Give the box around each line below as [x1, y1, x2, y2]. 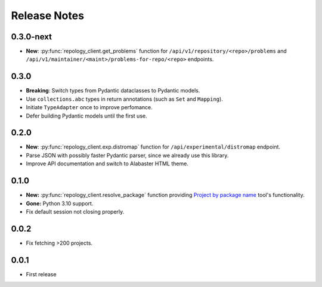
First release [26, 270, 57, 277]
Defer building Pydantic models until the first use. [26, 112, 147, 119]
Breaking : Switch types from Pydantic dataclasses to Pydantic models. [26, 87, 200, 94]
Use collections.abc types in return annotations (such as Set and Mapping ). [26, 95, 223, 103]
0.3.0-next [11, 32, 52, 42]
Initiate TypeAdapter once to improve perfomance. [26, 104, 153, 111]
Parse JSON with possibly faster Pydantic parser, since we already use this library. [26, 152, 229, 159]
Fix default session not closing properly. [26, 208, 125, 215]
